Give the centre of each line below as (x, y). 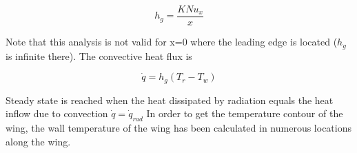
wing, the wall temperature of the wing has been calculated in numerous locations (179, 127)
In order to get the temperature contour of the (245, 113)
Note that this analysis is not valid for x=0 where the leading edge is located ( (172, 42)
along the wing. (38, 141)
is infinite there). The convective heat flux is (99, 55)
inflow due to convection (57, 113)
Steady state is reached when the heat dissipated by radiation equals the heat (170, 100)
